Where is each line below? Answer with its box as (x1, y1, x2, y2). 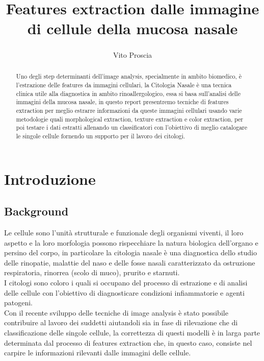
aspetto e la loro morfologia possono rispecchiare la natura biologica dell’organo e (4, 237, 258, 248)
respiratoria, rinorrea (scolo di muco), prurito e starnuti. (4, 267, 180, 278)
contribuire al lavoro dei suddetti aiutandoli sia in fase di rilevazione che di (4, 317, 238, 328)
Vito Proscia (113, 49, 152, 60)
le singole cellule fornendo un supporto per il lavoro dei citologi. (16, 131, 186, 140)
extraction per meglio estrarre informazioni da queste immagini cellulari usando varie (16, 106, 242, 114)
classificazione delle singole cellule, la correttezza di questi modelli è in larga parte (4, 327, 260, 338)
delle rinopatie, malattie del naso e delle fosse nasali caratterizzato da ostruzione (4, 257, 255, 268)
